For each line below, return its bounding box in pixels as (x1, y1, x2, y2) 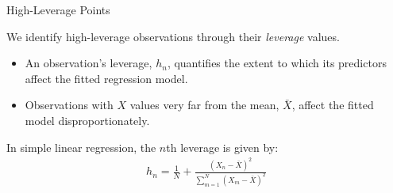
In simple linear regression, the (6, 138, 156, 155)
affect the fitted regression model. (25, 70, 188, 86)
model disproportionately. (25, 112, 150, 128)
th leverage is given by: (166, 138, 279, 155)
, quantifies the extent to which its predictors (167, 55, 387, 71)
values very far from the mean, (129, 96, 279, 113)
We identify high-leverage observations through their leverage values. (6, 28, 340, 44)
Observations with (25, 96, 114, 113)
